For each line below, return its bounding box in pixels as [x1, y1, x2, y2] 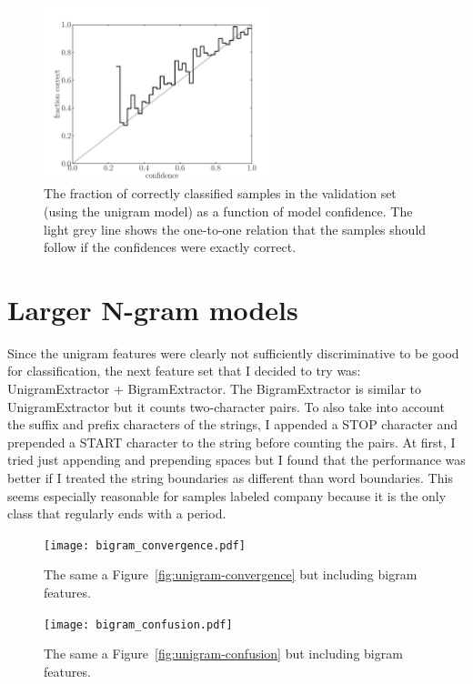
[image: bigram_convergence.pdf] [44, 538, 246, 552]
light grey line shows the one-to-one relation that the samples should [44, 219, 427, 238]
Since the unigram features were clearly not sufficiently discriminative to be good [7, 343, 459, 362]
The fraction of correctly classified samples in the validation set [44, 184, 397, 203]
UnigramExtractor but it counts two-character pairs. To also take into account [7, 397, 445, 416]
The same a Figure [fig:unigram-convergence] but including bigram [44, 565, 418, 584]
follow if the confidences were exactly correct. [44, 237, 297, 256]
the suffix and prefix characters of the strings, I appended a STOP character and [7, 415, 458, 434]
